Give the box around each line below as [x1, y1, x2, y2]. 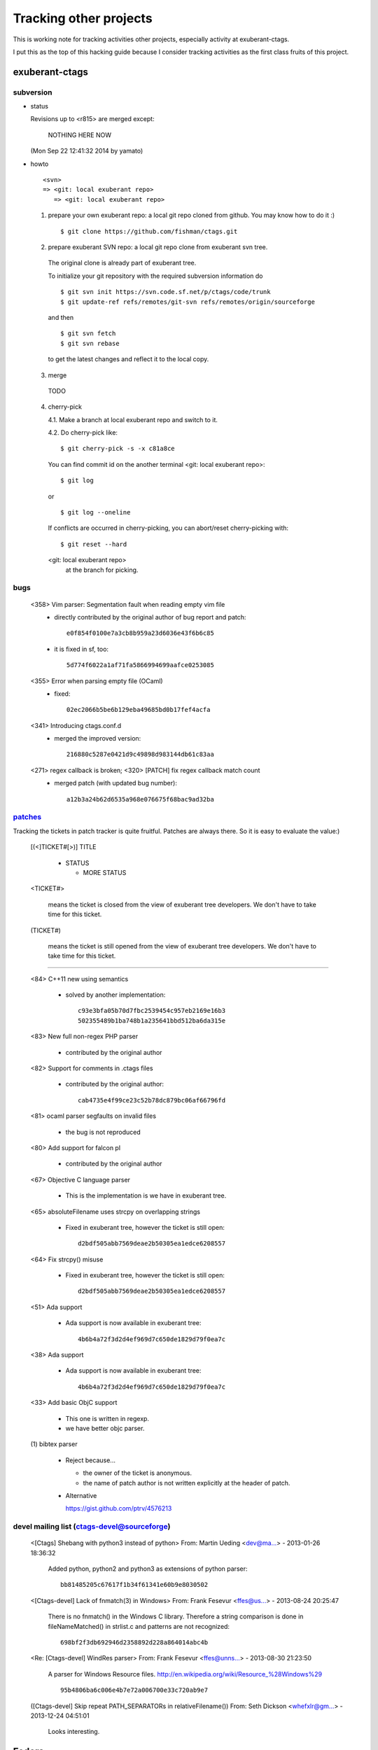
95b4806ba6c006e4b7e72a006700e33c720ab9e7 [60, 1686, 209, 1694]
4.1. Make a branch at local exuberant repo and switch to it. [48, 415, 218, 423]
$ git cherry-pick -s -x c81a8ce [60, 444, 175, 453]
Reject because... [65, 1456, 115, 1464]
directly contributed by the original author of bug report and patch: [54, 612, 246, 621]
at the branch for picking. [65, 566, 139, 574]
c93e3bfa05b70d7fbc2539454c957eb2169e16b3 [78, 1007, 226, 1015]
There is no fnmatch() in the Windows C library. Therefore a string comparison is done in [48, 1612, 304, 1620]
